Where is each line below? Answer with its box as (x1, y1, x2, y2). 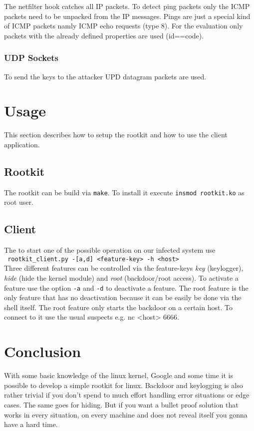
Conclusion (4, 341, 81, 362)
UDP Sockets (4, 51, 59, 64)
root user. (4, 197, 33, 207)
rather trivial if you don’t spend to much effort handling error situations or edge (4, 390, 250, 400)
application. (4, 139, 40, 149)
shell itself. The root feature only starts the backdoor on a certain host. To (4, 302, 233, 312)
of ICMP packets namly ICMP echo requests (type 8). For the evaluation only (4, 20, 243, 31)
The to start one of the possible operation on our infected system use (4, 245, 216, 255)
